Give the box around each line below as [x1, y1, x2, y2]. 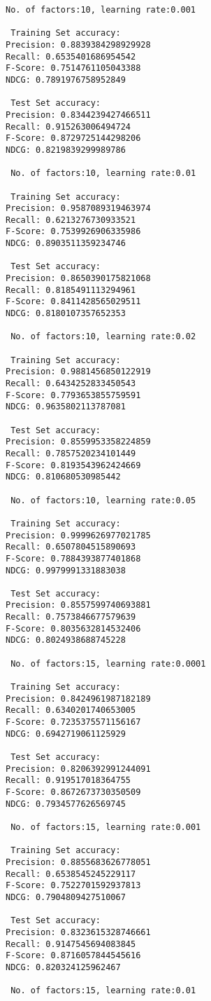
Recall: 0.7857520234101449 [6, 448, 136, 458]
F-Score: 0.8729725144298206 [6, 133, 141, 144]
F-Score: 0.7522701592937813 [6, 880, 141, 891]
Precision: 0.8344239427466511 [6, 109, 151, 120]
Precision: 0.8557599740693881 [6, 600, 151, 611]
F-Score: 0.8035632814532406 [6, 623, 141, 634]
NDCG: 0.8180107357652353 [6, 308, 126, 319]
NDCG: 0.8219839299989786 [6, 144, 126, 155]
